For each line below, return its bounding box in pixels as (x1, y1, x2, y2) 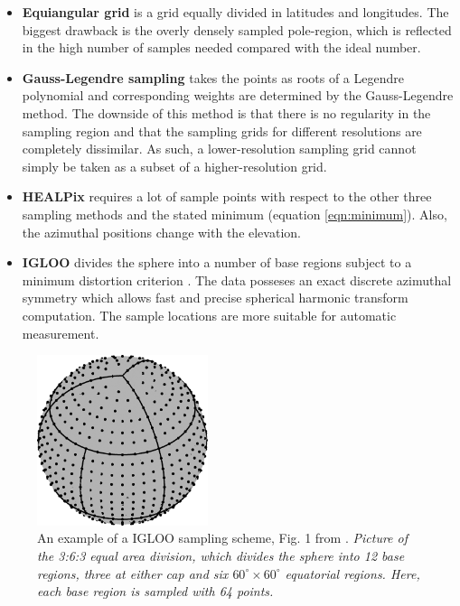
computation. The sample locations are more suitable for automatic (22, 305, 397, 324)
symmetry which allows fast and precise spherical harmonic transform (22, 288, 408, 307)
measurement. (22, 323, 99, 342)
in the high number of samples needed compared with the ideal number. (22, 38, 421, 57)
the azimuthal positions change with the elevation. (22, 222, 301, 241)
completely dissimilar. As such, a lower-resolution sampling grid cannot (22, 139, 417, 158)
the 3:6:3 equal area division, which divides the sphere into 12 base (37, 545, 405, 564)
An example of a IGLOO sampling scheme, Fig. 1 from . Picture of (37, 528, 408, 547)
